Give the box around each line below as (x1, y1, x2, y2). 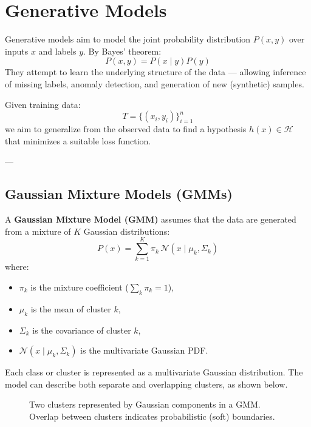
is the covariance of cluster (32, 323, 131, 336)
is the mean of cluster (30, 302, 111, 315)
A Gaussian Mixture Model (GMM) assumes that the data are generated (5, 213, 296, 226)
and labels (38, 44, 77, 57)
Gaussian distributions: (83, 224, 170, 237)
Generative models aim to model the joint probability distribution (5, 33, 251, 45)
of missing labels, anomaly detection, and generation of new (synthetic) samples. (5, 77, 304, 90)
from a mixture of (5, 224, 71, 237)
